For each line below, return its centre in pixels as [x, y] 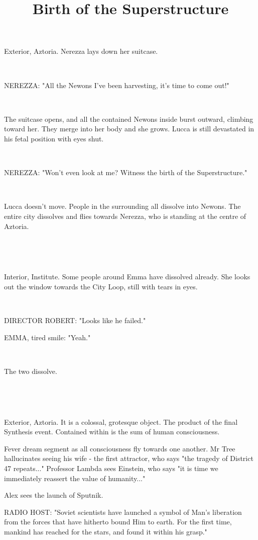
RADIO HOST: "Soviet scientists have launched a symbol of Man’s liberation [123, 512]
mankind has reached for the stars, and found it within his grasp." [106, 531]
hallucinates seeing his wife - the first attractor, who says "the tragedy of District [129, 458]
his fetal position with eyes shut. [54, 138]
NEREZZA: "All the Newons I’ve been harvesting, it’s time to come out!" [117, 85]
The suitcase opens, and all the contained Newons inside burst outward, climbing [129, 119]
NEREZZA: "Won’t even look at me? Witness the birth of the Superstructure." [126, 172]
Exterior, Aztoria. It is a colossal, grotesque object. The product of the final [121, 421]
